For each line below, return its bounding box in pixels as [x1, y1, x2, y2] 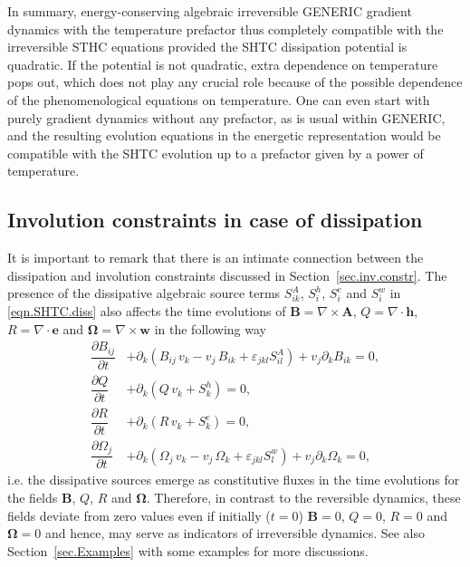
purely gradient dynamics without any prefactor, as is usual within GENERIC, [7, 108, 446, 127]
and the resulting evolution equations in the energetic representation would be [7, 126, 441, 145]
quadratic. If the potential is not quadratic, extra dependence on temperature [7, 54, 438, 73]
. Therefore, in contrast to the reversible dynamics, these [146, 487, 461, 506]
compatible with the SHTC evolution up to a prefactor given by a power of [7, 143, 424, 162]
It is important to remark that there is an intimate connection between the [7, 248, 424, 267]
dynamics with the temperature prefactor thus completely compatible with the [7, 19, 444, 38]
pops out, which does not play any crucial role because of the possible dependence [7, 72, 463, 91]
